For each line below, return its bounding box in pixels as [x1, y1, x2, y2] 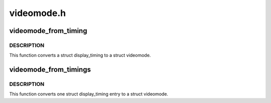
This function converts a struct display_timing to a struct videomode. [9, 52, 151, 58]
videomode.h [9, 7, 66, 18]
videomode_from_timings [9, 65, 91, 74]
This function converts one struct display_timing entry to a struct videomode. [9, 91, 168, 97]
